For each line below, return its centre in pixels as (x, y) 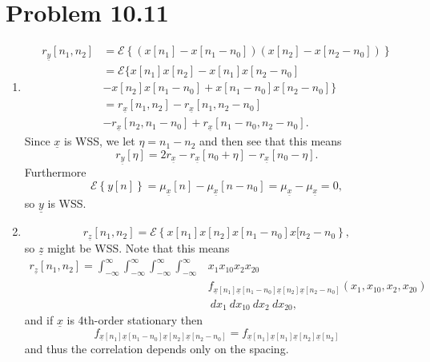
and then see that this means (271, 141)
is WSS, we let (100, 141)
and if (39, 320)
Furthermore (55, 171)
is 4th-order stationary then (135, 320)
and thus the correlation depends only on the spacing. (157, 349)
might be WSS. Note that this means (139, 248)
